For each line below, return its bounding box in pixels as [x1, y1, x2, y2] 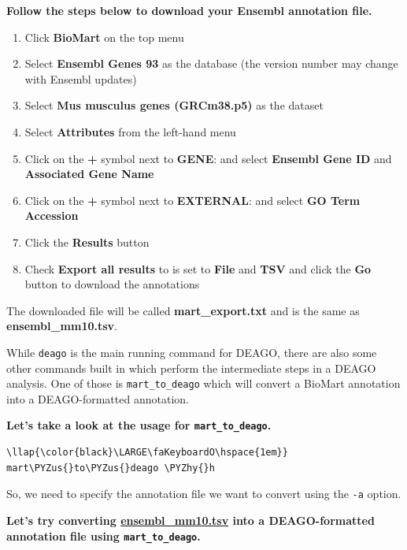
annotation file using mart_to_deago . [6, 527, 201, 544]
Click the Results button [24, 233, 150, 250]
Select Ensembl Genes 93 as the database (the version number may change [24, 55, 398, 72]
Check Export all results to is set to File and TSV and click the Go [24, 260, 372, 277]
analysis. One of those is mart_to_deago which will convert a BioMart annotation [6, 375, 401, 392]
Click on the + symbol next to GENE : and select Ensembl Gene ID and [24, 150, 392, 166]
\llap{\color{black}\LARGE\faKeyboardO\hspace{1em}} [6, 447, 288, 459]
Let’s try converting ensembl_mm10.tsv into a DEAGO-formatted [6, 511, 375, 528]
